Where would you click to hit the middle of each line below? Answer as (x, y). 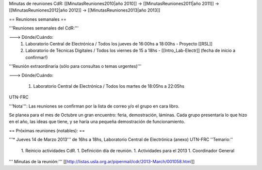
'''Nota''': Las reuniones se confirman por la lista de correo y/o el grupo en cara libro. (94, 106)
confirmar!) (37, 57)
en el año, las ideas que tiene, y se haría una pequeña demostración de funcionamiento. (97, 122)
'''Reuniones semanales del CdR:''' (44, 28)
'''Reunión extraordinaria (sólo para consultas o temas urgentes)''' (75, 66)
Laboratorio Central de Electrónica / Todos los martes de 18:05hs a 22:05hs (109, 86)
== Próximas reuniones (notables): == (47, 130)
